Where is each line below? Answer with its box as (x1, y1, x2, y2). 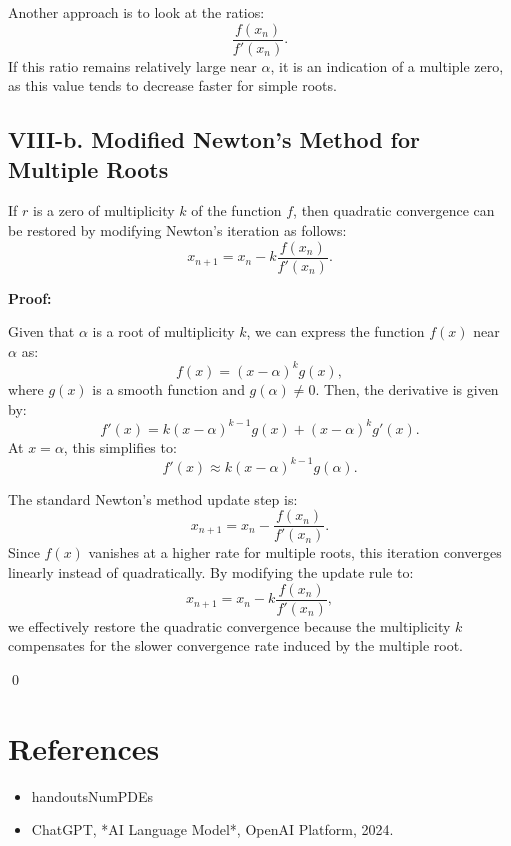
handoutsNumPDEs (31, 785, 154, 806)
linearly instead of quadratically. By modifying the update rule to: (8, 562, 414, 582)
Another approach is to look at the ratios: (8, 2, 265, 22)
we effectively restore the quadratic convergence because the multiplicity (8, 615, 451, 636)
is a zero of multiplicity (32, 200, 175, 221)
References (8, 727, 160, 768)
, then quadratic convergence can (293, 200, 495, 221)
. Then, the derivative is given (315, 378, 499, 399)
